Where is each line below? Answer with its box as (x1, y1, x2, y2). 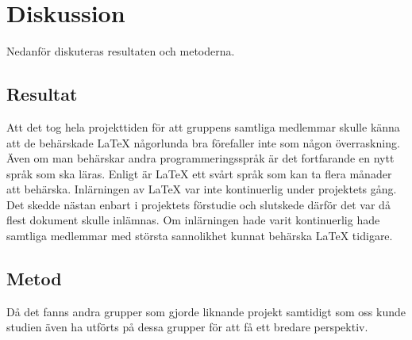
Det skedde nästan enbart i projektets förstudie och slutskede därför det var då (6, 196, 391, 212)
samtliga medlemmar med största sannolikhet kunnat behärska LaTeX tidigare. (6, 227, 393, 244)
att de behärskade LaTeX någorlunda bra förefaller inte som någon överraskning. (6, 134, 400, 151)
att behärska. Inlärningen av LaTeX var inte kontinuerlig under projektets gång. (6, 181, 397, 197)
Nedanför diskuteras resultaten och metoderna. (6, 43, 235, 59)
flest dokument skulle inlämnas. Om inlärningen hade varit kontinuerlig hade (6, 212, 380, 228)
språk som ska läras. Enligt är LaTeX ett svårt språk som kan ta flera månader (6, 165, 392, 181)
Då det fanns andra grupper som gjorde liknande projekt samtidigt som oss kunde (6, 303, 406, 319)
